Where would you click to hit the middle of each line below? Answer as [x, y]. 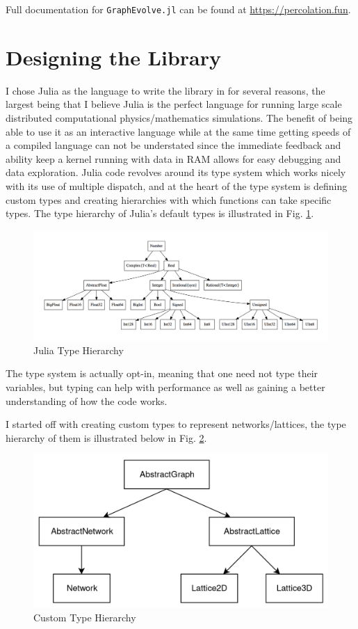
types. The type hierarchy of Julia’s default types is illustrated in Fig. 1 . [160, 213]
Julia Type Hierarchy [79, 350]
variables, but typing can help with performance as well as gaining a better [165, 387]
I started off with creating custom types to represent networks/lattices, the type [176, 424]
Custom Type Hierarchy [85, 618]
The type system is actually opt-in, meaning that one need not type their [162, 373]
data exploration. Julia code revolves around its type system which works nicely [176, 172]
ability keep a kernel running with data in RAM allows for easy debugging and [173, 158]
